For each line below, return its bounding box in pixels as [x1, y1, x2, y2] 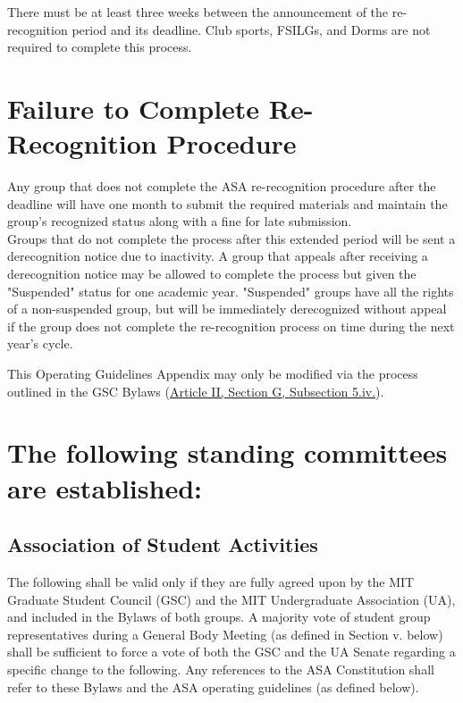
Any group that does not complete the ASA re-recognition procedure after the [7, 177, 436, 196]
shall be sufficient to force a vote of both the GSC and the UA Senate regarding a [7, 642, 456, 661]
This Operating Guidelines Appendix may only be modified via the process [7, 364, 418, 383]
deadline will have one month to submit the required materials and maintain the [7, 194, 448, 213]
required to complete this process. [7, 38, 192, 56]
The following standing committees [7, 434, 448, 471]
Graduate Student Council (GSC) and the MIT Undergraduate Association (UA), [7, 590, 456, 608]
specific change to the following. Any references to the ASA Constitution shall [7, 659, 434, 678]
